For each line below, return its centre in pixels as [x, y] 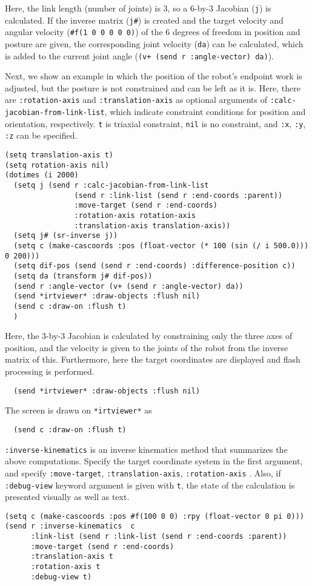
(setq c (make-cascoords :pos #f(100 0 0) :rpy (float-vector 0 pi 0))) [154, 516]
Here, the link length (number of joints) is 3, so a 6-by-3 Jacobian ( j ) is [138, 8]
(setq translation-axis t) [59, 155]
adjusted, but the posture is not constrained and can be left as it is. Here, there [153, 87]
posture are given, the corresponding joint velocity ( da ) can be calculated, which [154, 43]
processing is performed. [50, 371]
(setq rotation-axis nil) [57, 165]
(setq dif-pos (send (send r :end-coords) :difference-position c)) [154, 266]
